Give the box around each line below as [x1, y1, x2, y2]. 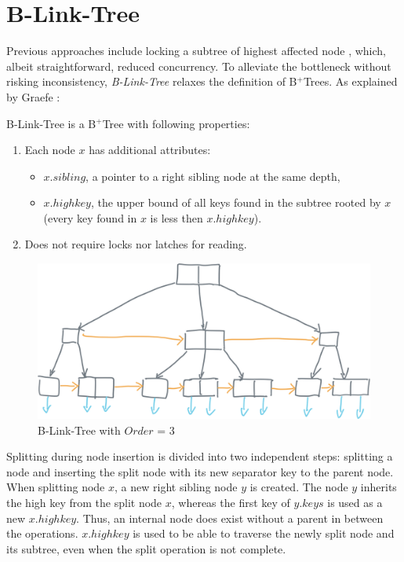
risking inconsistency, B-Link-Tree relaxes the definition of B [6, 73, 297, 90]
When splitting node [6, 479, 105, 495]
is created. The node [249, 479, 348, 495]
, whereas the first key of [171, 494, 290, 510]
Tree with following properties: [102, 115, 250, 131]
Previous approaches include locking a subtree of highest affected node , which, [6, 42, 387, 59]
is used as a [327, 494, 383, 510]
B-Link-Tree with [38, 421, 121, 438]
